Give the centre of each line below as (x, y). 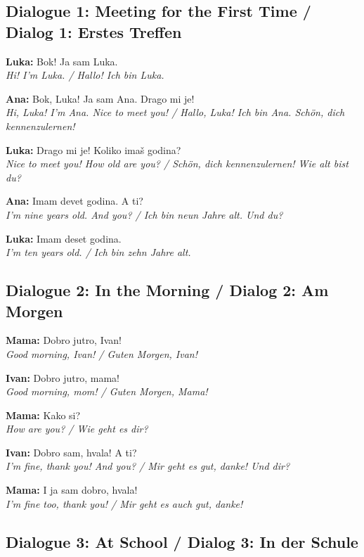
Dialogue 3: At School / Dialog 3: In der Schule (182, 541)
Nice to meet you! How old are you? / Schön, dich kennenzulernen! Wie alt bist (177, 164)
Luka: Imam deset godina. (64, 238)
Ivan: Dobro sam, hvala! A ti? (71, 452)
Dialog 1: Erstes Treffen (94, 31)
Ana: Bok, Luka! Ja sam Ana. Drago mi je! (100, 98)
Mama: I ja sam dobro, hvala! (72, 490)
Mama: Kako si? (43, 415)
